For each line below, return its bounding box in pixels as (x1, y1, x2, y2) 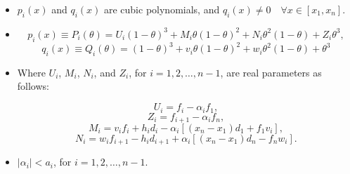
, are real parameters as (220, 65, 322, 79)
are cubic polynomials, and (103, 2, 220, 16)
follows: (17, 79, 49, 93)
